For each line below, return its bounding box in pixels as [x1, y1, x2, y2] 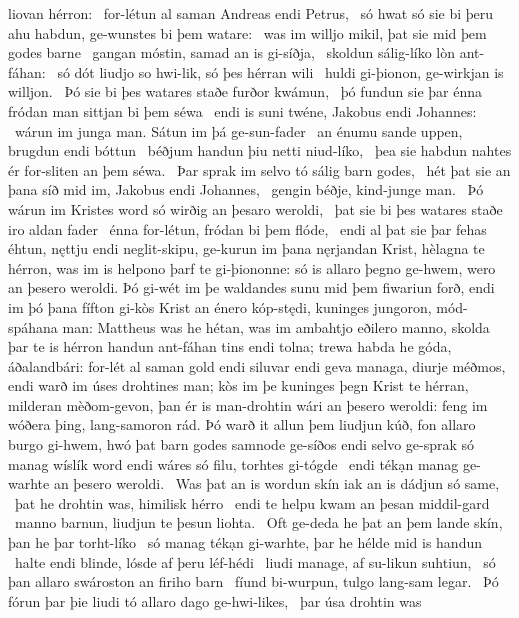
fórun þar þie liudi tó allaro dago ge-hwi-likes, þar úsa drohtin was [8, 590, 422, 611]
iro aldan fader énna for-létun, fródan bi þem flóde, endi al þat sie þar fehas [8, 218, 487, 239]
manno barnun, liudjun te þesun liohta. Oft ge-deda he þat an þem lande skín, [14, 512, 503, 533]
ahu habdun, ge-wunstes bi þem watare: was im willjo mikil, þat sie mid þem [8, 22, 487, 43]
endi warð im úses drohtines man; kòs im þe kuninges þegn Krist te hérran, [8, 375, 469, 396]
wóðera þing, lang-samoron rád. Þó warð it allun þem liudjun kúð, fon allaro [8, 414, 476, 435]
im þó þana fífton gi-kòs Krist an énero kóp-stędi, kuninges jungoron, [8, 296, 432, 317]
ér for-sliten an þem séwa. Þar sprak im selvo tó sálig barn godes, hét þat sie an [8, 159, 511, 180]
